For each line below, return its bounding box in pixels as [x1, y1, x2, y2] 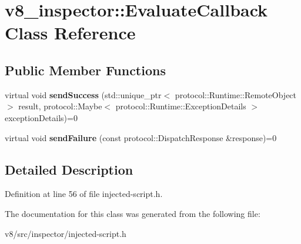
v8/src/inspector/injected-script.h [5, 227, 126, 239]
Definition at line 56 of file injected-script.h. [5, 188, 163, 200]
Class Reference [5, 21, 136, 45]
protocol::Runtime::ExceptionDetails [115, 100, 246, 112]
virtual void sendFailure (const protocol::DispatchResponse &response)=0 [5, 131, 277, 143]
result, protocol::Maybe [18, 100, 102, 112]
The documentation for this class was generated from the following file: [5, 207, 260, 219]
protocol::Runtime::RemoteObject [175, 88, 297, 101]
